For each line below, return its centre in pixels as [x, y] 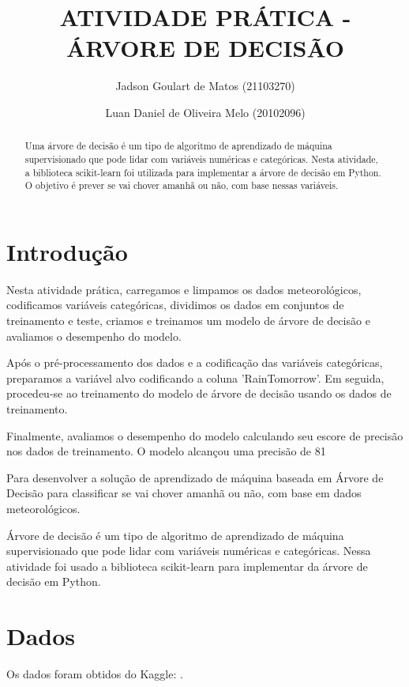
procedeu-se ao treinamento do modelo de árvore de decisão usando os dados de [199, 393]
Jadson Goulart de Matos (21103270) [205, 86]
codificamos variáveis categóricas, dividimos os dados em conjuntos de [175, 305]
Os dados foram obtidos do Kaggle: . [95, 674]
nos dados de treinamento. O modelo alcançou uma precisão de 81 [166, 451]
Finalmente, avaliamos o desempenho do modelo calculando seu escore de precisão [205, 435]
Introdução [67, 251]
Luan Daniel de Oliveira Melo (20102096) [205, 112]
